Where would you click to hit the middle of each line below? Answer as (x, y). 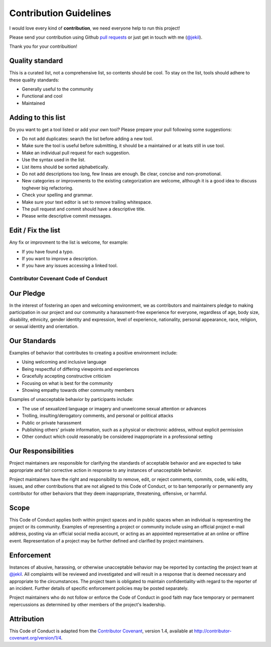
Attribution (27, 619)
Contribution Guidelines (60, 13)
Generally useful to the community (57, 89)
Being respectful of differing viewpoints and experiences (81, 369)
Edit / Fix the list (35, 230)
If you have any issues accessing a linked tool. (70, 266)
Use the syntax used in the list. (54, 160)
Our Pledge (27, 293)
